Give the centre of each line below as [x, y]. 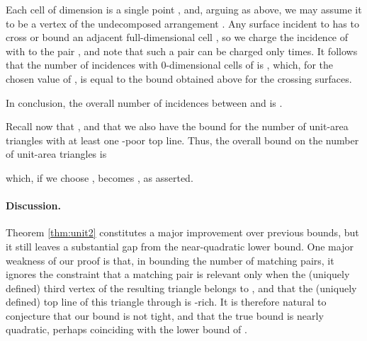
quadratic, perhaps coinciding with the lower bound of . [126, 329]
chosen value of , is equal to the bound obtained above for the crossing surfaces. [179, 78]
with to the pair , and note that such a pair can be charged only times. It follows [182, 51]
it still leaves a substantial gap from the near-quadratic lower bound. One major [180, 246]
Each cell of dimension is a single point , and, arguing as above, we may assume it [184, 9]
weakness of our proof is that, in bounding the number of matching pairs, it [170, 260]
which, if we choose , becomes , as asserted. [100, 177]
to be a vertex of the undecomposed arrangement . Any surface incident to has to [182, 23]
